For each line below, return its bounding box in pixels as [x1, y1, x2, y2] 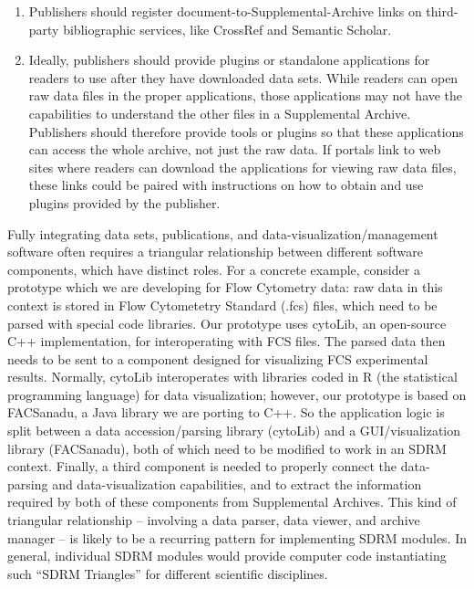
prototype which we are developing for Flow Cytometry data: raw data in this [7, 278, 443, 297]
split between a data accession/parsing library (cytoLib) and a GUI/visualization [7, 421, 461, 440]
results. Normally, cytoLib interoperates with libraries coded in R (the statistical [7, 367, 458, 386]
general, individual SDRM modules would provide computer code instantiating [7, 546, 447, 565]
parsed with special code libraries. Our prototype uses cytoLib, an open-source [7, 313, 447, 332]
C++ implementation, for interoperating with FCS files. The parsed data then [7, 331, 446, 351]
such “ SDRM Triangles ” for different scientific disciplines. [7, 563, 328, 583]
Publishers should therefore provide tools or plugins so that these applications [28, 121, 464, 141]
